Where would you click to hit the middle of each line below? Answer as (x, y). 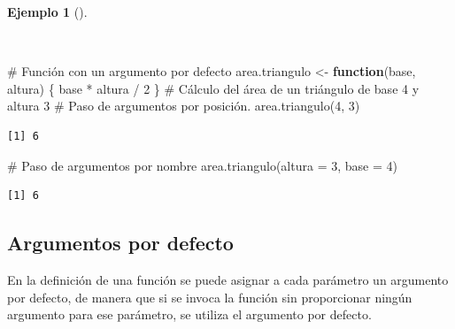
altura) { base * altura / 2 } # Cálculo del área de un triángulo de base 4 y (213, 88)
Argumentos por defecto (120, 243)
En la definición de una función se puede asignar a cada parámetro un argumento (228, 279)
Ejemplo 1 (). (47, 11)
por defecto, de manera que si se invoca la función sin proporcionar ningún (210, 297)
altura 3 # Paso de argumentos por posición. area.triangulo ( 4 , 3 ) (184, 106)
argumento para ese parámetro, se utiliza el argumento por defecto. (189, 314)
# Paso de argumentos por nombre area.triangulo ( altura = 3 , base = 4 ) (202, 165)
